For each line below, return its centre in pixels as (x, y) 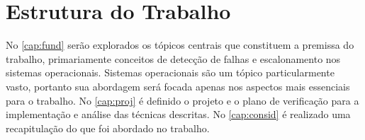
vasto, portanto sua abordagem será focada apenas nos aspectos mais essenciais (178, 86)
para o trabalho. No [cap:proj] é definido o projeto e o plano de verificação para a (182, 100)
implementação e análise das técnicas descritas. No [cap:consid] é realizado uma (178, 114)
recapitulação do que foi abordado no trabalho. (108, 128)
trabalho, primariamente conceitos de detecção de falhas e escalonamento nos (173, 58)
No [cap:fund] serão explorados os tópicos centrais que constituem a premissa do (180, 45)
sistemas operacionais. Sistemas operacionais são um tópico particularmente (170, 72)
